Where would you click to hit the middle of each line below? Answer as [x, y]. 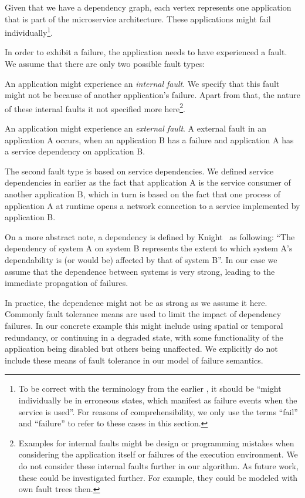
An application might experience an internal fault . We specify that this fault [142, 83]
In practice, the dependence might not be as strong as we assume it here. [136, 302]
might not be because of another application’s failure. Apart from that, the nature [153, 95]
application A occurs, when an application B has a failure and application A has [149, 139]
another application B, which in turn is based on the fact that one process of [143, 194]
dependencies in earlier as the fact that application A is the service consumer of [148, 182]
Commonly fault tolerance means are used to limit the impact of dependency [143, 314]
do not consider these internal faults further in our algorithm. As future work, [158, 465]
